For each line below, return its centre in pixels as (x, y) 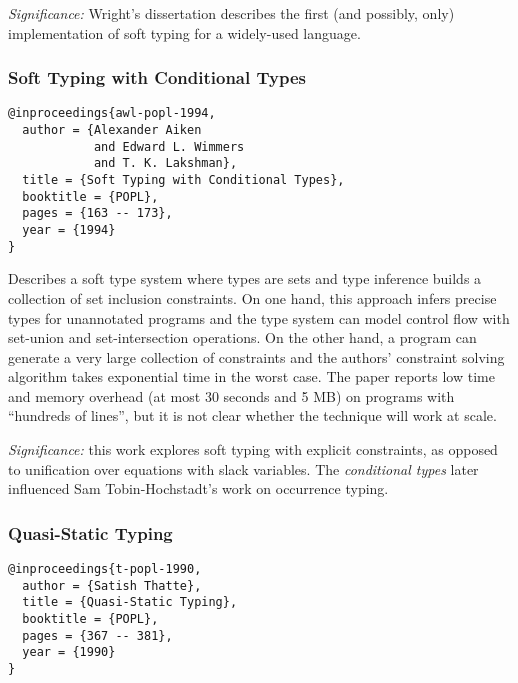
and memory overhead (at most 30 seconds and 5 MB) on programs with (231, 395)
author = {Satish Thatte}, (112, 585)
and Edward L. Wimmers (169, 146)
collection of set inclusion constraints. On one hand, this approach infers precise (252, 297)
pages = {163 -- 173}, (97, 213)
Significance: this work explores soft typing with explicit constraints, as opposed (253, 449)
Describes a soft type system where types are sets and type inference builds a (245, 278)
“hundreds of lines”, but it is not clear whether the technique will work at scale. (252, 415)
